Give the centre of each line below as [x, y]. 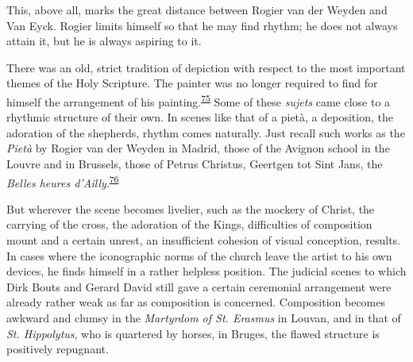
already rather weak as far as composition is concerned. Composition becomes [196, 302]
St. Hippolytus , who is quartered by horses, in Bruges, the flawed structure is [193, 333]
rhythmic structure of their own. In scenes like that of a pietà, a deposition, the [200, 117]
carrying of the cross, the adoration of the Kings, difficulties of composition [189, 224]
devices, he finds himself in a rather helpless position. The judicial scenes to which [206, 271]
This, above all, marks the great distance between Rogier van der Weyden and [197, 10]
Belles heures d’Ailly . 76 [63, 181]
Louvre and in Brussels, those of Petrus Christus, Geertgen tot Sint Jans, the [195, 164]
